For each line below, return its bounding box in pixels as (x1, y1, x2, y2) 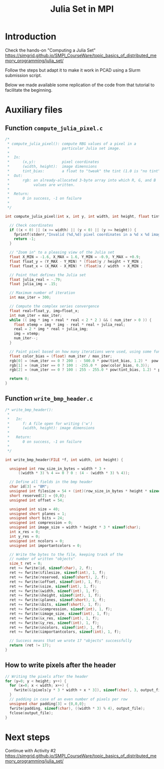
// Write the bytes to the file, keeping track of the (9, 552, 123, 557)
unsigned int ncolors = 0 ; (9, 538, 64, 543)
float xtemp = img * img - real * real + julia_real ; (14, 322, 125, 327)
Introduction (5, 31, 57, 42)
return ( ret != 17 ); (9, 643, 51, 648)
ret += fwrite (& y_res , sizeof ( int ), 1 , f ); (9, 620, 99, 625)
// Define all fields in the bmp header (9, 480, 93, 485)
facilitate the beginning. (5, 87, 53, 93)
